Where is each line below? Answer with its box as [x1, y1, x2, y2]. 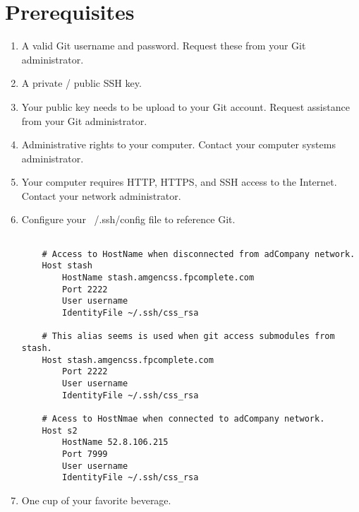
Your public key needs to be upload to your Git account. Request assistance [21, 99, 350, 114]
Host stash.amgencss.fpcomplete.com [42, 355, 214, 365]
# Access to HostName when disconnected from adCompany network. [42, 249, 355, 259]
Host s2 [42, 425, 78, 436]
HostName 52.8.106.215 [62, 437, 169, 448]
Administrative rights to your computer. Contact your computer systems [21, 137, 336, 152]
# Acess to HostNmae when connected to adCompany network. [42, 413, 325, 424]
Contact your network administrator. [21, 188, 181, 203]
